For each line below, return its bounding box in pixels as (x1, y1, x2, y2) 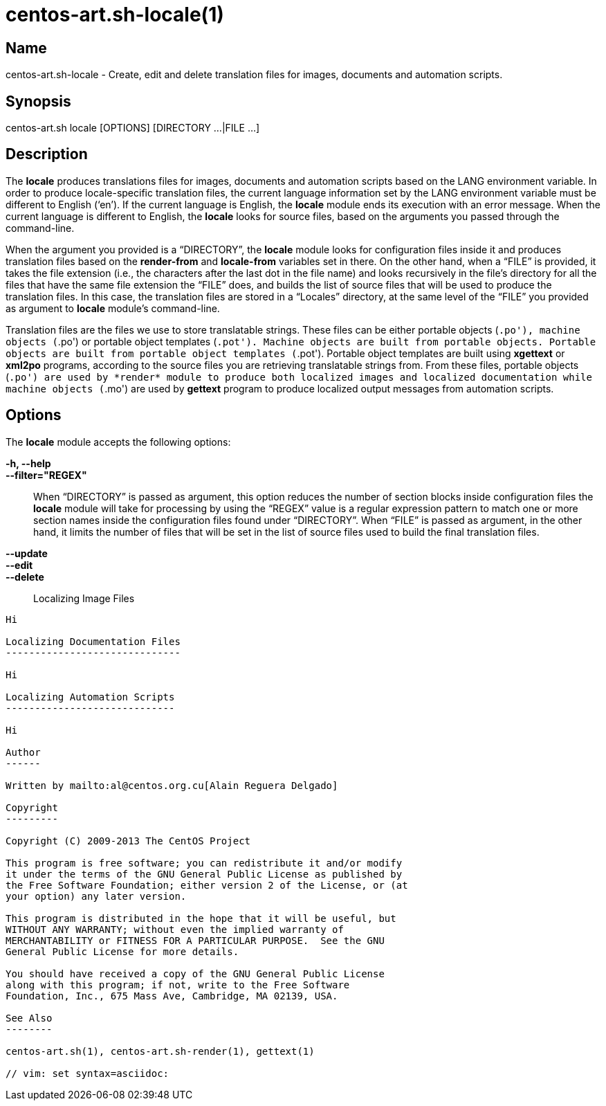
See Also (6, 1012, 53, 1024)
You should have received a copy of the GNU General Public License (6, 968, 385, 979)
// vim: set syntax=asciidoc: (6, 1067, 169, 1079)
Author (6, 746, 41, 758)
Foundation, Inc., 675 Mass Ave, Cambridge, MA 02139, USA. (6, 990, 338, 1001)
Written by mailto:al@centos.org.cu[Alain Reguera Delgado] (6, 779, 338, 791)
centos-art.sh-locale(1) (6, 3, 224, 26)
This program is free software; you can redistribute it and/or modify (6, 857, 403, 869)
